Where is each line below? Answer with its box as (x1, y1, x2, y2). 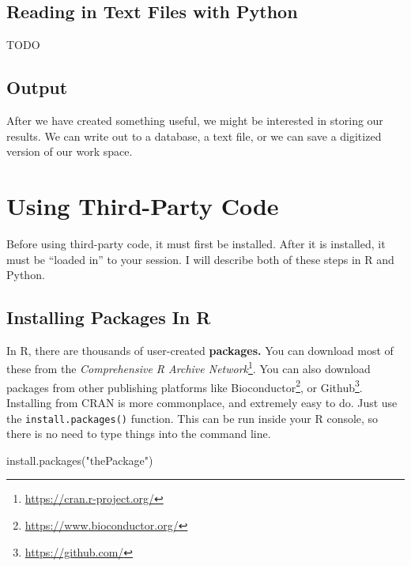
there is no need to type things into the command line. (6, 425, 271, 442)
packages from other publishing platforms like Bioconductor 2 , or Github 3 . (6, 376, 363, 395)
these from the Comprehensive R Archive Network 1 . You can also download (6, 358, 371, 377)
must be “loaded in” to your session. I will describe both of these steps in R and (6, 251, 394, 267)
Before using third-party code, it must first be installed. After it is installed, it (6, 235, 386, 251)
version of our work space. (6, 143, 133, 160)
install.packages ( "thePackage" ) (6, 451, 153, 468)
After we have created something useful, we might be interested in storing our (6, 112, 383, 128)
